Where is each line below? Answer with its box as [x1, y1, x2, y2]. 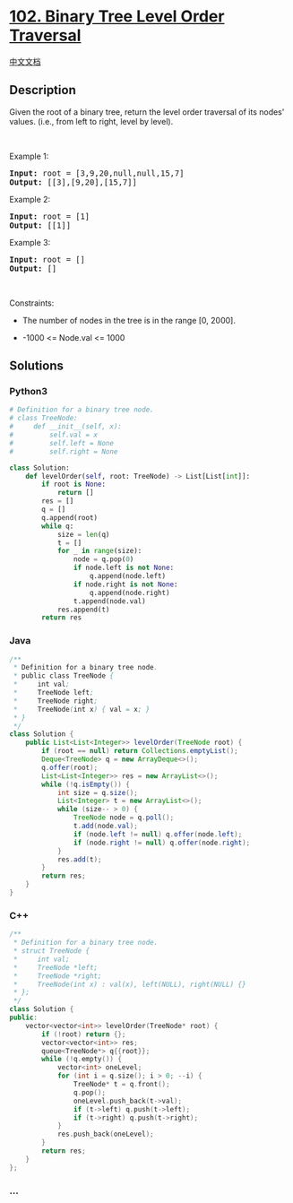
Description [9, 82, 76, 98]
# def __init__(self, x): [9, 422, 123, 431]
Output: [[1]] [9, 220, 72, 230]
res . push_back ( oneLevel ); [56, 1129, 154, 1139]
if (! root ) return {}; [41, 1029, 126, 1039]
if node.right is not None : [73, 580, 178, 589]
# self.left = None [9, 438, 115, 447]
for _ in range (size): [56, 547, 142, 556]
